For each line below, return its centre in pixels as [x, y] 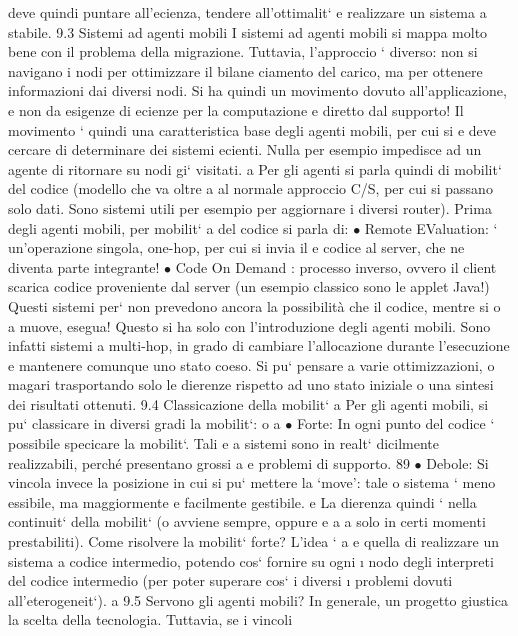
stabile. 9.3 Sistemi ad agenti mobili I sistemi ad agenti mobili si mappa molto [248, 31]
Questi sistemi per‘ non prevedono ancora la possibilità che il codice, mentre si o [254, 305]
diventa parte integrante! [84, 266]
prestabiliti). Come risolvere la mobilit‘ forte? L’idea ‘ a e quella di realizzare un [253, 541]
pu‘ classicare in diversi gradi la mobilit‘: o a [144, 423]
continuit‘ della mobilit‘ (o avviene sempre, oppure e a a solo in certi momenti [247, 521]
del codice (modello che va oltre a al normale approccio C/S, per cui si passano [250, 188]
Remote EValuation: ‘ [431, 227]
